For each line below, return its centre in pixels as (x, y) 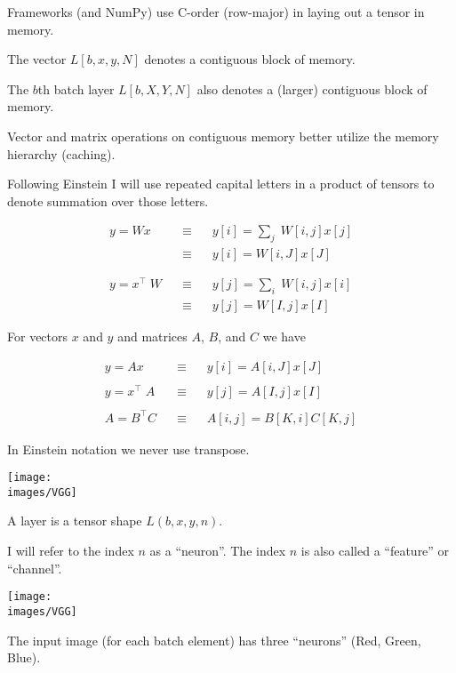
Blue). (24, 657)
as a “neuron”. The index (218, 551)
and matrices (152, 336)
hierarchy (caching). (61, 153)
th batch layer (76, 88)
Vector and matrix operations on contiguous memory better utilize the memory (223, 136)
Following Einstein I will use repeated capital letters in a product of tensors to (221, 184)
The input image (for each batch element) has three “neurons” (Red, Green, (214, 640)
